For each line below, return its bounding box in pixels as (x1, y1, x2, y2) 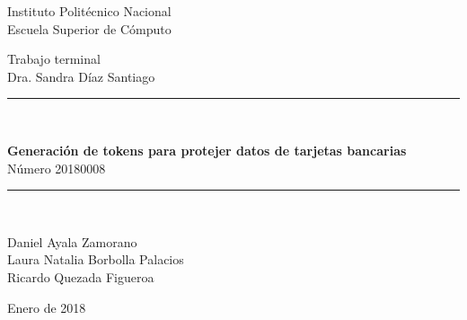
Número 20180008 (7, 158, 106, 177)
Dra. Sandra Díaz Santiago (7, 67, 155, 85)
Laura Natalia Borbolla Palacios (7, 250, 184, 269)
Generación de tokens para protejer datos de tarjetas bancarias (7, 140, 407, 159)
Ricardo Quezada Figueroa (7, 267, 154, 286)
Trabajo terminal (7, 49, 101, 68)
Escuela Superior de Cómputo (7, 19, 172, 38)
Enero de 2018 (7, 298, 86, 316)
